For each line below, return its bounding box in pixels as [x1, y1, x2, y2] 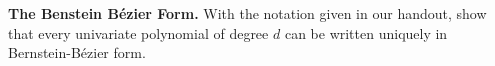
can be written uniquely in [284, 22, 448, 43]
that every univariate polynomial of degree [8, 22, 269, 43]
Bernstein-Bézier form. [8, 42, 146, 63]
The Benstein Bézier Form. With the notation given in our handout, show [8, 3, 487, 23]
